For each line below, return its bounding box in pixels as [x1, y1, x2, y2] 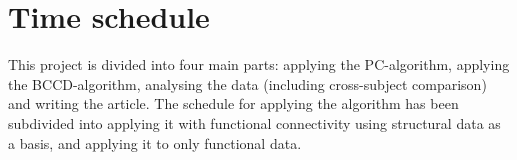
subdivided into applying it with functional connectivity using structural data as [8, 112, 501, 133]
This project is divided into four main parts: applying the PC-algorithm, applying [8, 54, 510, 75]
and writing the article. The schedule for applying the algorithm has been [8, 93, 459, 114]
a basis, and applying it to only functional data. [8, 132, 302, 153]
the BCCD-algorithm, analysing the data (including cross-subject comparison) [8, 73, 487, 94]
